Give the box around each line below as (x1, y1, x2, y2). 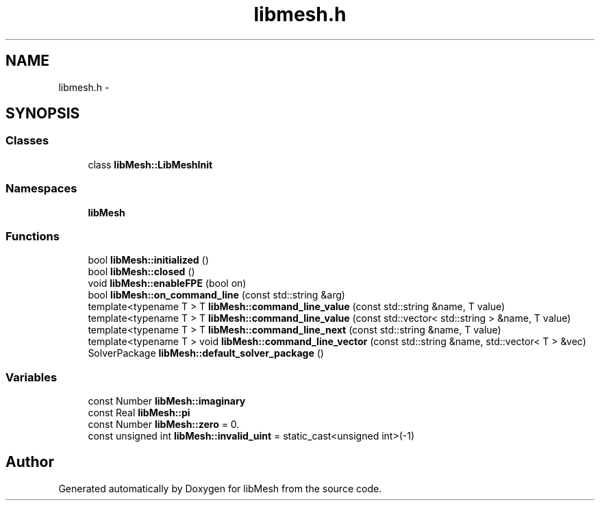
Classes (5, 134, 49, 148)
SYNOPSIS (5, 105, 80, 123)
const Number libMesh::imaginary (88, 395, 246, 407)
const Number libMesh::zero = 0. (88, 418, 240, 431)
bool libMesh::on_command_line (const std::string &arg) (88, 289, 345, 301)
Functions (5, 229, 60, 243)
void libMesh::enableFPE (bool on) (88, 277, 247, 290)
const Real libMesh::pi (88, 407, 190, 419)
